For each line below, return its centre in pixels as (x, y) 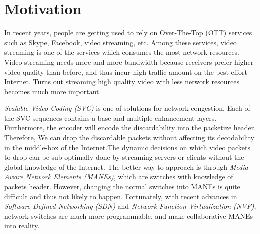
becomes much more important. (53, 91)
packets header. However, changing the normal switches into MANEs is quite (122, 187)
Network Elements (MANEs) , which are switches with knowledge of (129, 177)
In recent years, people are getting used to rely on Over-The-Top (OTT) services (128, 32)
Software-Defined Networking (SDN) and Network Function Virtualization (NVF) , (130, 206)
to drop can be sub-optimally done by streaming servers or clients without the (124, 157)
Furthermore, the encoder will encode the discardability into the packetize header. (130, 128)
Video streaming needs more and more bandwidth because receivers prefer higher (129, 61)
